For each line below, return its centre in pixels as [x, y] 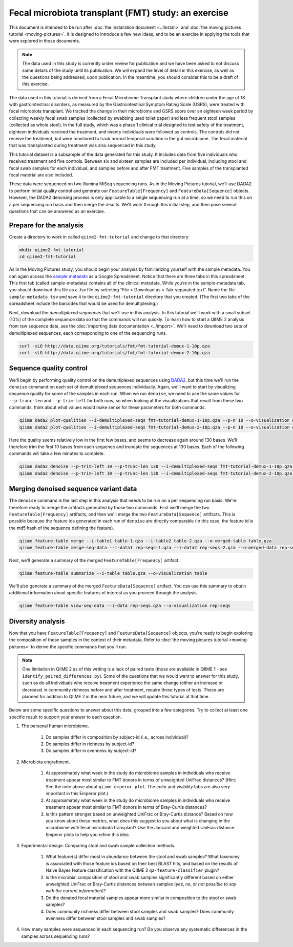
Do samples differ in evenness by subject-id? [91, 751]
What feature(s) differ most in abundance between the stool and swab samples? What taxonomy [143, 857]
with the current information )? [76, 891]
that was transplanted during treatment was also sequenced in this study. [83, 145]
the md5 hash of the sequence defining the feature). [62, 528]
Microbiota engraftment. [46, 762]
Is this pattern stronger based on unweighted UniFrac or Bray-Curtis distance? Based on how [139, 814]
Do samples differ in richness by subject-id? [90, 744]
